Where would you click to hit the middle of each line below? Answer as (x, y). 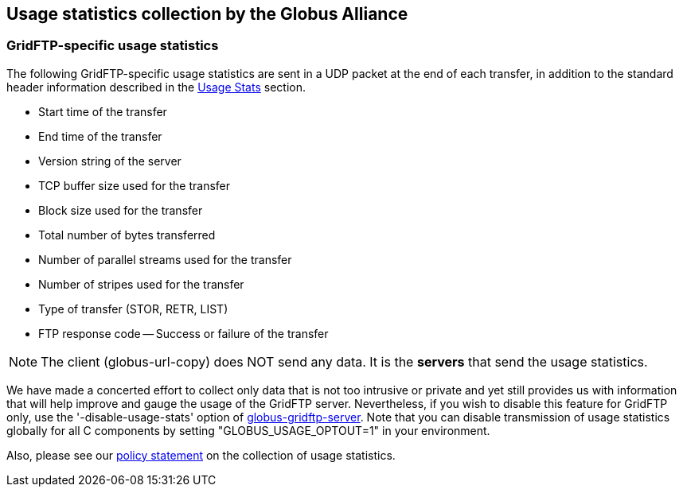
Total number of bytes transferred (127, 235)
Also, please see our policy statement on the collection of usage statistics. (201, 455)
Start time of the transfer (103, 111)
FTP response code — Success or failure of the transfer (183, 333)
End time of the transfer (100, 136)
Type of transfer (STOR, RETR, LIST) (133, 309)
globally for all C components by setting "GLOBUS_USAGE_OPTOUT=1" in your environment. (248, 430)
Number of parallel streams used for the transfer (165, 259)
